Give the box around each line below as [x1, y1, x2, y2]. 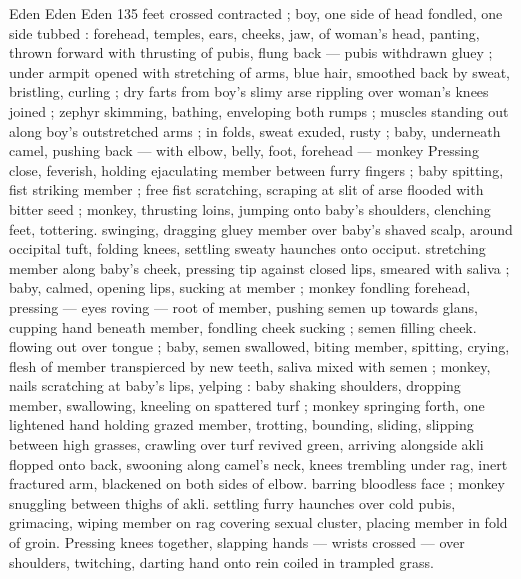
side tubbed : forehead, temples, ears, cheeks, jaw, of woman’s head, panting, [9, 22, 480, 43]
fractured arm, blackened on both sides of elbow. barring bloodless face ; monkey [9, 473, 505, 494]
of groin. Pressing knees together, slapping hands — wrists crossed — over [9, 532, 465, 553]
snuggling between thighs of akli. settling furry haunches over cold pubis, [9, 492, 456, 513]
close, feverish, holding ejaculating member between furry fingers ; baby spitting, [9, 159, 504, 180]
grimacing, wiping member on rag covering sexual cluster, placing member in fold [9, 512, 508, 533]
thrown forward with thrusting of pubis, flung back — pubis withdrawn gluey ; [9, 42, 493, 63]
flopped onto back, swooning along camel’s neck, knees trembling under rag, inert [9, 453, 508, 474]
